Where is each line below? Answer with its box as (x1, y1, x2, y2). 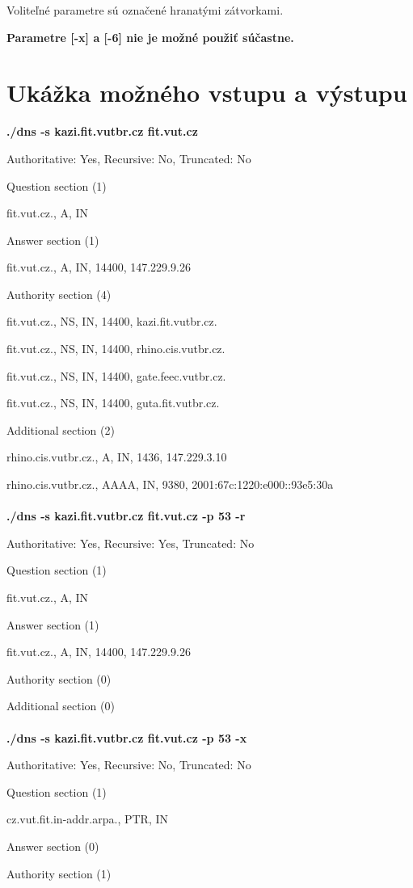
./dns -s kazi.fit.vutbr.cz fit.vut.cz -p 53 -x (6, 729, 247, 746)
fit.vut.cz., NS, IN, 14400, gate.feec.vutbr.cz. (6, 367, 226, 384)
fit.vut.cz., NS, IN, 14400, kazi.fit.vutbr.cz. (6, 313, 217, 330)
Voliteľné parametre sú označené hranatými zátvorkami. (6, 2, 284, 18)
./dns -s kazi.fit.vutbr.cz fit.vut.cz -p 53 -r (6, 507, 246, 524)
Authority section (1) (6, 865, 112, 882)
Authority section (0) (6, 670, 112, 687)
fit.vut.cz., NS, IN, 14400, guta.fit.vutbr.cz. (6, 394, 220, 411)
